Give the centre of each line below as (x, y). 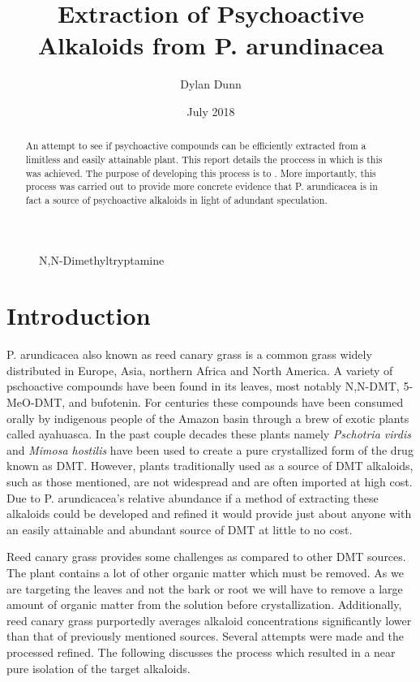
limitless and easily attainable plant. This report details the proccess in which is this (204, 159)
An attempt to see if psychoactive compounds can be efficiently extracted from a (196, 146)
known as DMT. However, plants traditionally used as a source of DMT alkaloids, (210, 466)
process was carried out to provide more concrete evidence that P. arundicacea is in (201, 186)
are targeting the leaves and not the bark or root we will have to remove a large (205, 588)
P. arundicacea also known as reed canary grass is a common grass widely (189, 354)
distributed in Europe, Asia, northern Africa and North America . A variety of (200, 370)
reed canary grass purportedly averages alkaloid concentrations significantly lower (209, 620)
